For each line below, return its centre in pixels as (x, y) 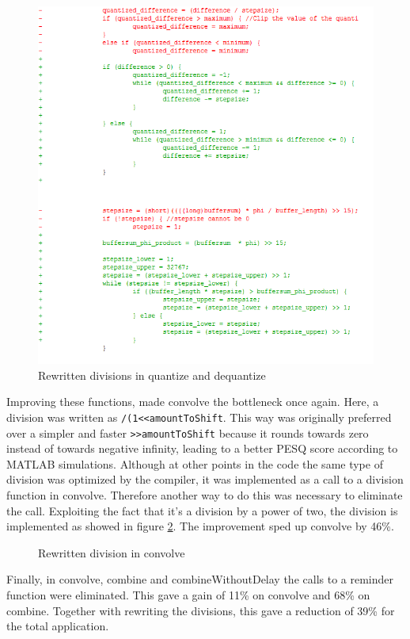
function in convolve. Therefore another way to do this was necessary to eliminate (205, 495)
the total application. (58, 626)
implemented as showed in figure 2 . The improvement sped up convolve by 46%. (200, 526)
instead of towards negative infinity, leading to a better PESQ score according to (202, 448)
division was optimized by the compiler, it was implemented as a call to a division (205, 479)
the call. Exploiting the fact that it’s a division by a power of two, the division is (202, 510)
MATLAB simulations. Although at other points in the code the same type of (195, 463)
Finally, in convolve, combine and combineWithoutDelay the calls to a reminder (200, 579)
